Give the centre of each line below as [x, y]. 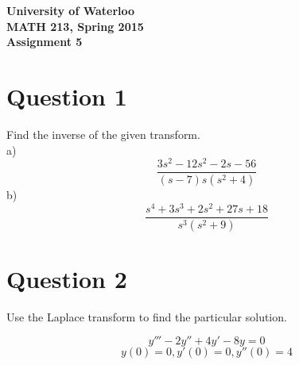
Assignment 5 [45, 42]
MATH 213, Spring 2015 [75, 26]
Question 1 [67, 96]
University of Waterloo [71, 10]
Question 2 [67, 278]
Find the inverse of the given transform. [103, 134]
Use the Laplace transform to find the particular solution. [147, 316]
